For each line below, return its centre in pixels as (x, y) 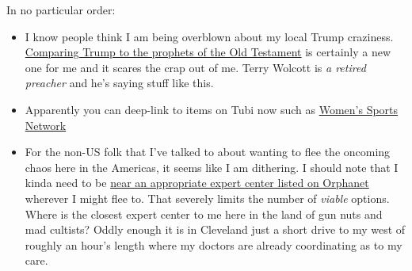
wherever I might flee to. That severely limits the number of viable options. (207, 198)
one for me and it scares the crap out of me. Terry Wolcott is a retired (195, 67)
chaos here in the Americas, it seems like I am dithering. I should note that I (212, 167)
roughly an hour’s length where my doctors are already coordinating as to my (214, 244)
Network (46, 125)
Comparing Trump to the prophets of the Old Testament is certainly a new (208, 52)
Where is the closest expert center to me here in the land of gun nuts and (204, 214)
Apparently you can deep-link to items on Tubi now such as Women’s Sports (212, 109)
